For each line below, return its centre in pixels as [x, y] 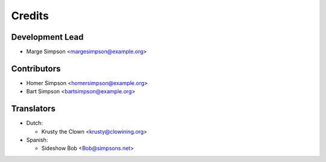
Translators [33, 109]
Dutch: [35, 123]
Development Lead [47, 37]
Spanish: [37, 140]
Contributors [36, 68]
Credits [30, 16]
